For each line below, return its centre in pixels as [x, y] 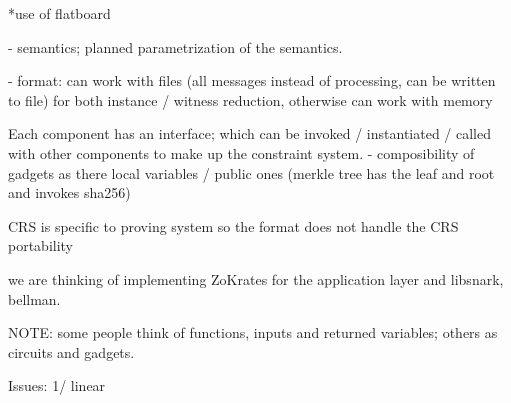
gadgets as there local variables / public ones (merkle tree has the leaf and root [251, 172]
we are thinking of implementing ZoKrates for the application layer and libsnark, [256, 278]
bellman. [34, 298]
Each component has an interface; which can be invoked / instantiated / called [249, 133]
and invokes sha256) [69, 192]
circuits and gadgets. [71, 351]
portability [41, 245]
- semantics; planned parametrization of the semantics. [175, 46]
